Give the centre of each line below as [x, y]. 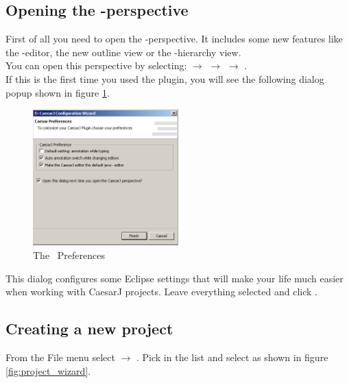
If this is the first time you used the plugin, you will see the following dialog [165, 78]
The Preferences [69, 255]
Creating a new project [89, 329]
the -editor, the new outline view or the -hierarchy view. [123, 52]
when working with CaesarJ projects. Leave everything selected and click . [161, 292]
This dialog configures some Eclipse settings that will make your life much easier [174, 278]
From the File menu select [60, 357]
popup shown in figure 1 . [58, 92]
